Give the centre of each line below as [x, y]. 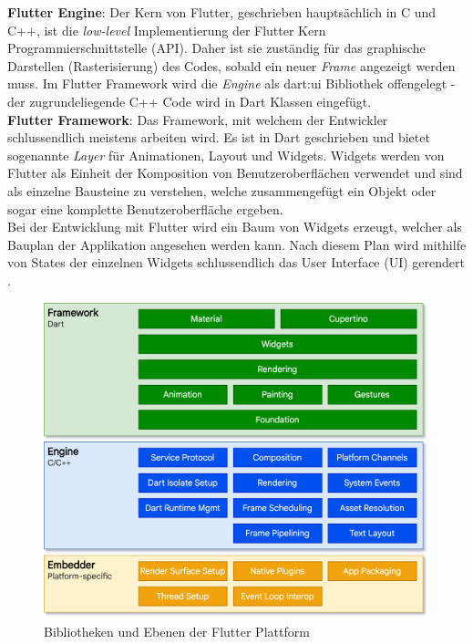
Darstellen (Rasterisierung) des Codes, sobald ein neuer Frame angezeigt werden [231, 65]
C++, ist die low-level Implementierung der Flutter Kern [167, 30]
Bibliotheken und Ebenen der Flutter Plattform [177, 632]
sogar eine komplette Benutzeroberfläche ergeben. [145, 208]
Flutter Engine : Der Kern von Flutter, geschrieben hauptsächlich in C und [222, 12]
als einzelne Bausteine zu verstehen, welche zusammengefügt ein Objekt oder [222, 190]
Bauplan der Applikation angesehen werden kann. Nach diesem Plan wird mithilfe [237, 244]
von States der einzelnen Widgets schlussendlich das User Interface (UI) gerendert [236, 262]
